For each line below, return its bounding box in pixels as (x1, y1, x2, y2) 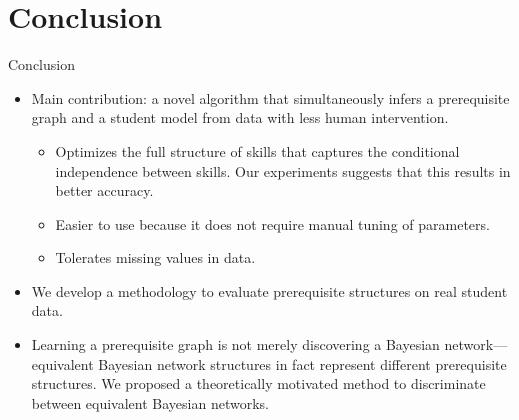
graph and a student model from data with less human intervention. (31, 107, 449, 128)
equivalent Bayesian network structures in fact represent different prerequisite (31, 353, 507, 374)
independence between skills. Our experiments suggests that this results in (55, 160, 511, 181)
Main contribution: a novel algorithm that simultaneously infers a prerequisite (31, 87, 510, 108)
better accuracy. (55, 180, 154, 201)
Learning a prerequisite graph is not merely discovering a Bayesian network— (31, 334, 508, 355)
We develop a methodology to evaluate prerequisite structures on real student (31, 280, 508, 301)
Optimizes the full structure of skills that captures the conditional (55, 140, 460, 161)
